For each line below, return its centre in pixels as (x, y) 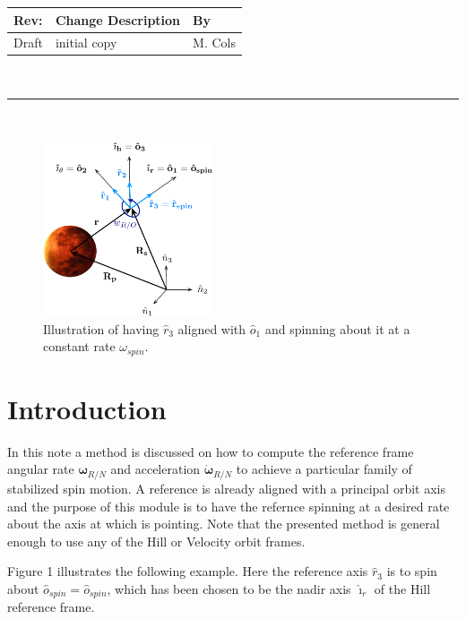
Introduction (87, 408)
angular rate (41, 469)
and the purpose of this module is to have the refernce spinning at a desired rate (229, 506)
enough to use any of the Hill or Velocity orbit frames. (156, 541)
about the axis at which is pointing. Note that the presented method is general (224, 524)
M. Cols (214, 43)
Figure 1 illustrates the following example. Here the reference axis (188, 571)
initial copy (86, 43)
